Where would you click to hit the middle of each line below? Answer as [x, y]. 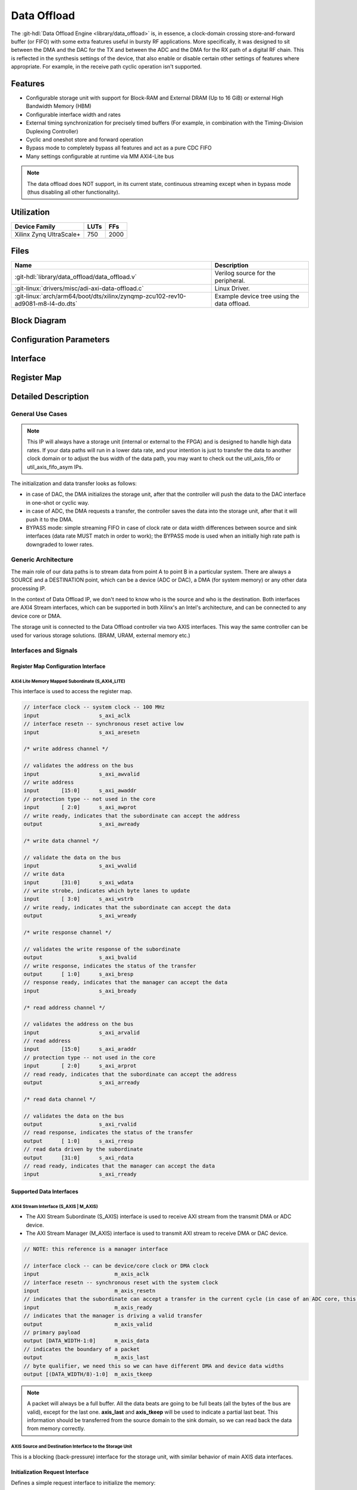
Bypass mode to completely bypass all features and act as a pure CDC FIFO [119, 148]
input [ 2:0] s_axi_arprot [80, 1066]
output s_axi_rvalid [80, 1124]
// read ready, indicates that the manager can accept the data [119, 1166]
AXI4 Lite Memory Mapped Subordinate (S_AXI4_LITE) [68, 681]
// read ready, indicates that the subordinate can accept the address [130, 1074]
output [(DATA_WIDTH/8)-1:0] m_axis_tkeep [88, 1374]
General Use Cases [39, 414]
